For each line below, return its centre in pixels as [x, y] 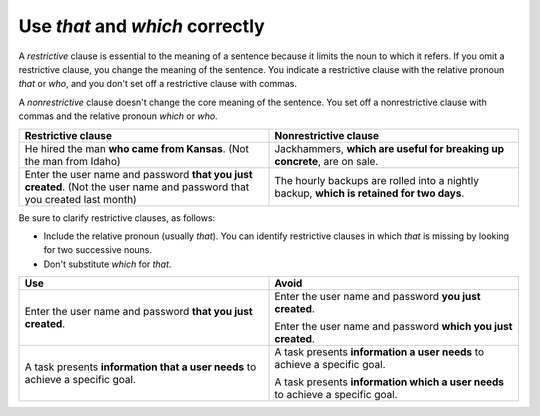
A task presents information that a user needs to [140, 367]
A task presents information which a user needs [389, 382]
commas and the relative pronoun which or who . [118, 116]
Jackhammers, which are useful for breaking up [389, 148]
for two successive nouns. [98, 250]
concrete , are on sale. [326, 161]
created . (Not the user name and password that [137, 187]
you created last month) [80, 199]
